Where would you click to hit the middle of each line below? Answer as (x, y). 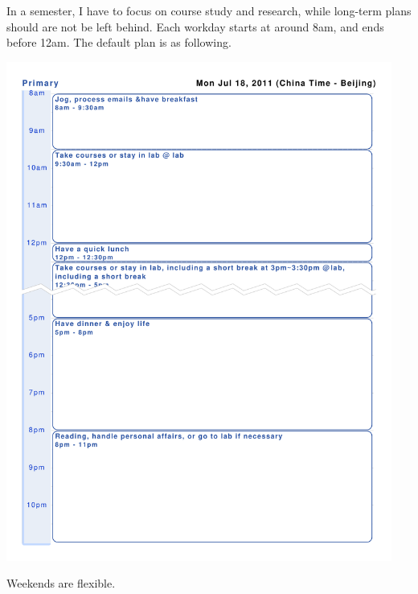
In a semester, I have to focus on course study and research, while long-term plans (209, 10)
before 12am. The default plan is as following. (119, 42)
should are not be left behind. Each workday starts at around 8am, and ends (195, 26)
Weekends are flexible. (61, 583)
